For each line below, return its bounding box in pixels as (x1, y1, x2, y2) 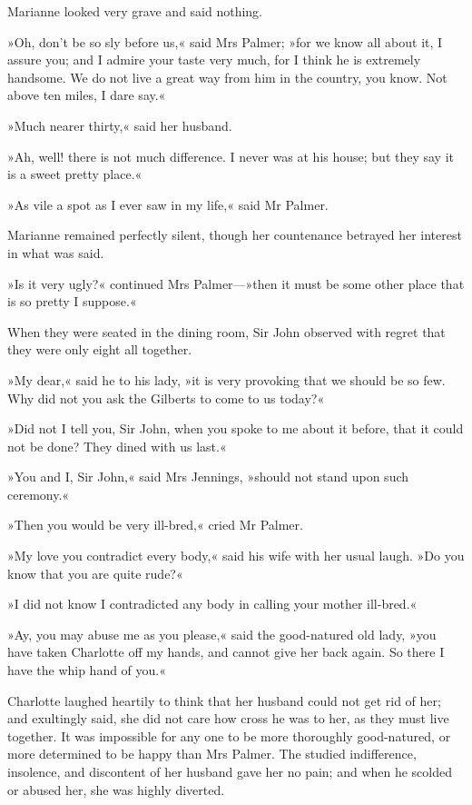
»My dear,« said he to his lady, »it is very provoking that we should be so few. (7, 370, 446, 389)
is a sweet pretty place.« (7, 164, 143, 184)
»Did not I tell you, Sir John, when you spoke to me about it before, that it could (7, 419, 464, 438)
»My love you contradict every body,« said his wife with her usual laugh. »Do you (7, 546, 465, 565)
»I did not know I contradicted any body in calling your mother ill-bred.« (7, 594, 418, 613)
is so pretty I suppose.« (7, 292, 137, 311)
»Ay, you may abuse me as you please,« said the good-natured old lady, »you (7, 624, 437, 643)
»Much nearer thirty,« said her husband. (7, 115, 232, 134)
